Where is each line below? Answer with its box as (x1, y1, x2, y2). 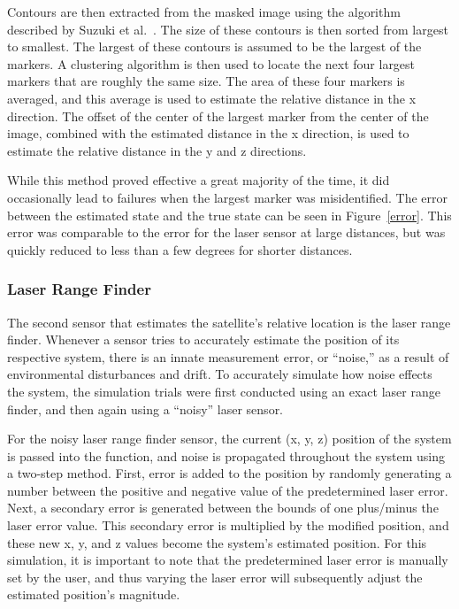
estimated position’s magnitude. (7, 585, 180, 604)
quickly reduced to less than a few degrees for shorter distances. (7, 240, 353, 258)
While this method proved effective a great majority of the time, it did (7, 171, 390, 189)
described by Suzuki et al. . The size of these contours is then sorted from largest (7, 19, 448, 38)
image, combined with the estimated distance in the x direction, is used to (7, 124, 409, 143)
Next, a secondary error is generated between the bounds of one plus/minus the (7, 498, 439, 517)
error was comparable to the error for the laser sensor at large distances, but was (7, 223, 446, 242)
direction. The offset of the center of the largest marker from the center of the (7, 106, 429, 125)
